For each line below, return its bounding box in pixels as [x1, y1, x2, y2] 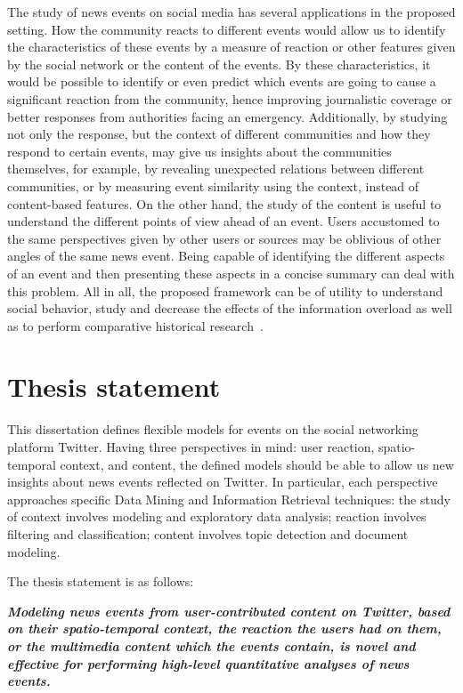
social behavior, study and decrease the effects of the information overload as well [7, 299, 452, 318]
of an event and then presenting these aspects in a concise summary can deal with [7, 263, 455, 282]
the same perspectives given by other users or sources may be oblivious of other [7, 229, 442, 247]
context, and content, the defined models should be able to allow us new [60, 455, 454, 473]
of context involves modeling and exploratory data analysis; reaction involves [7, 507, 426, 526]
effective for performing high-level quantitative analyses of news [7, 654, 410, 673]
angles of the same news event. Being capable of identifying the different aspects [7, 246, 445, 265]
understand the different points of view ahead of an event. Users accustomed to [7, 212, 440, 230]
